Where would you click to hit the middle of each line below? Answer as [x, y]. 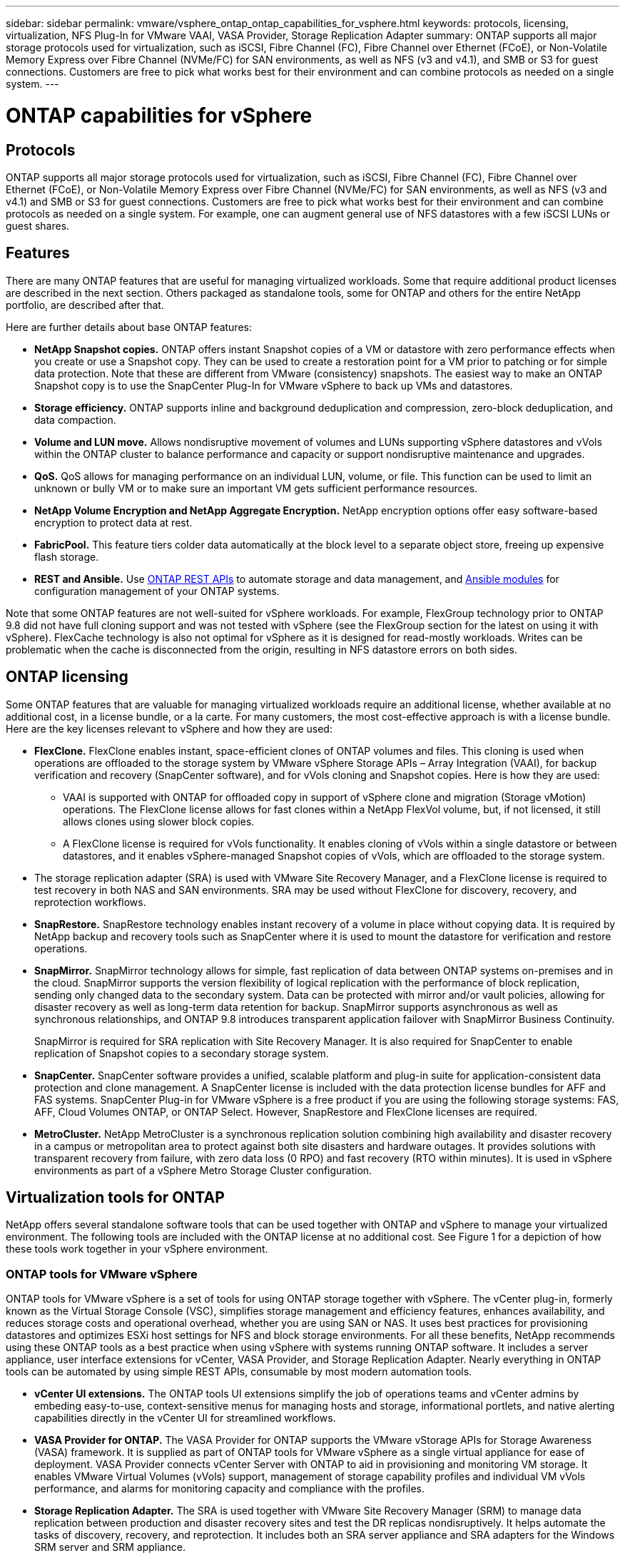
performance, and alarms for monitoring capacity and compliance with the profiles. [230, 1489]
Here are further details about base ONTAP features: [129, 327]
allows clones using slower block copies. [159, 821]
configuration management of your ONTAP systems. [157, 591]
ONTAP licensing [67, 677]
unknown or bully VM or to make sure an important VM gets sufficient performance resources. [256, 488]
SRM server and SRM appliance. [110, 1547]
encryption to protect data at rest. [113, 522]
